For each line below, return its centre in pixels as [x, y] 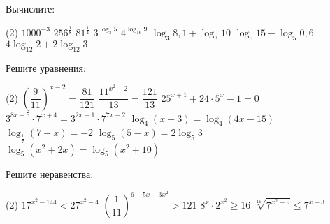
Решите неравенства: [50, 173]
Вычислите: [30, 8]
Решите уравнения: [46, 67]
